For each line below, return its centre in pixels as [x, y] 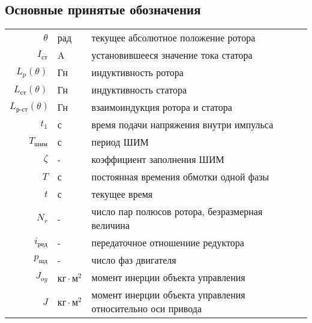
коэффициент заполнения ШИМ [158, 159]
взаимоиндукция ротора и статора [162, 107]
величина [110, 225]
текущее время [122, 194]
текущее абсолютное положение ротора [173, 38]
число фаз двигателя [134, 260]
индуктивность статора [139, 90]
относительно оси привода [147, 309]
